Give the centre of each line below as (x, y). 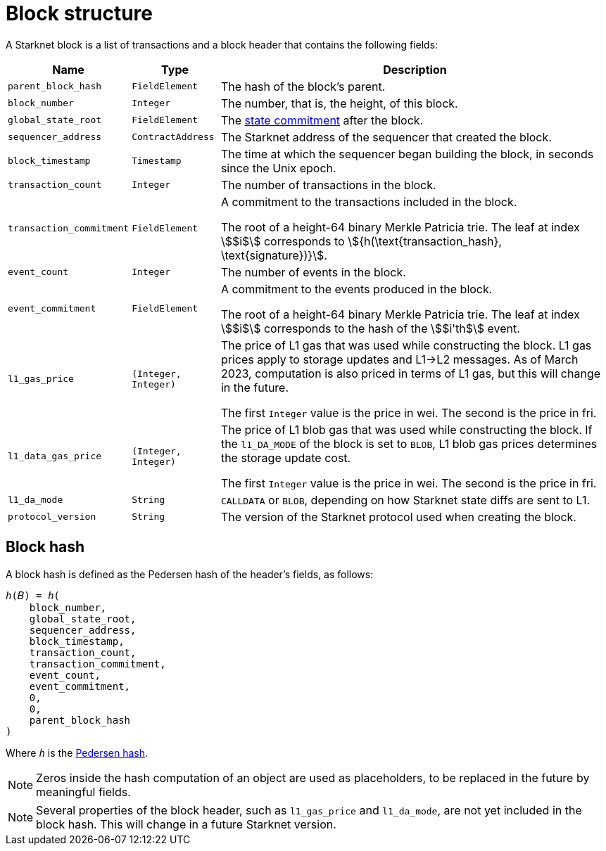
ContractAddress (173, 137)
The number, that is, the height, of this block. (339, 103)
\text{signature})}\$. (274, 255)
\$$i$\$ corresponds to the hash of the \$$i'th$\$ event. (370, 328)
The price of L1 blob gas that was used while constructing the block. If (406, 429)
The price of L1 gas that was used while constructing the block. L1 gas (406, 345)
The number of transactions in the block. (328, 185)
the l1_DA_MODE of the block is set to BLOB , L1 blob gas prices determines (409, 443)
